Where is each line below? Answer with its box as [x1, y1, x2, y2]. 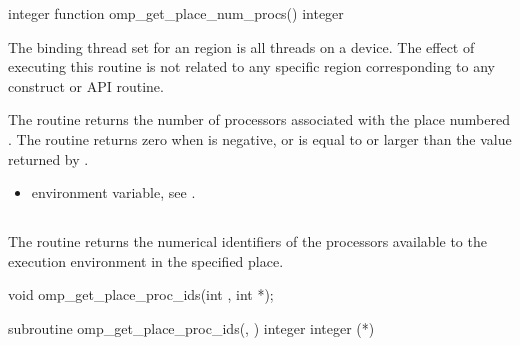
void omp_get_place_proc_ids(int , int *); [8, 284, 274, 305]
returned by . [8, 148, 89, 169]
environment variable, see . [31, 182, 196, 203]
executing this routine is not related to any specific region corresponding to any [8, 56, 496, 77]
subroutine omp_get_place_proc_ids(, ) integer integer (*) [8, 317, 375, 338]
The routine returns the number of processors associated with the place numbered [8, 109, 510, 130]
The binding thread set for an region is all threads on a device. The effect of [8, 36, 475, 57]
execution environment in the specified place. [8, 250, 284, 271]
